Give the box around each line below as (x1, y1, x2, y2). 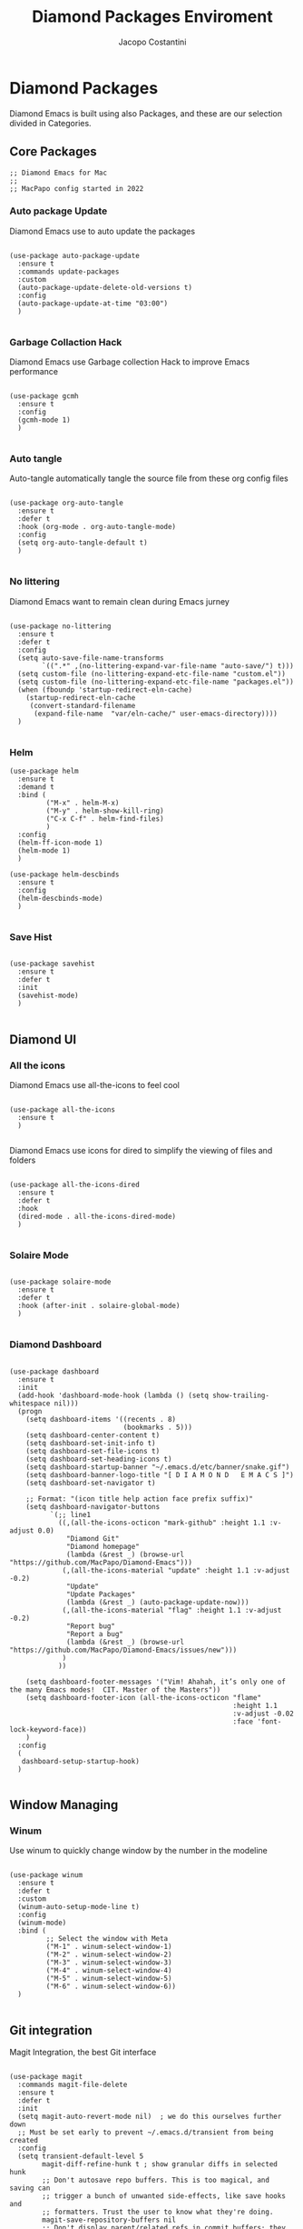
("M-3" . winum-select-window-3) (45, 1958, 172, 1967)
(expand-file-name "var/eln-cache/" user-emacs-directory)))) (33, 709, 279, 718)
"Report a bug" (66, 1629, 124, 1638)
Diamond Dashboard (9, 1338, 103, 1351)
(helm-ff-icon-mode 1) (17, 838, 103, 847)
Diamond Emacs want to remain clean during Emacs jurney (9, 595, 230, 606)
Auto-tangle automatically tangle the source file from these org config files (9, 473, 288, 484)
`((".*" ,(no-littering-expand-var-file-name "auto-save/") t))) (42, 661, 295, 670)
